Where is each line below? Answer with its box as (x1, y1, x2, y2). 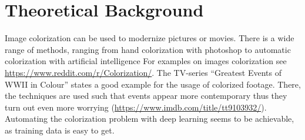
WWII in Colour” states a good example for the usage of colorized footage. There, (5, 78, 301, 90)
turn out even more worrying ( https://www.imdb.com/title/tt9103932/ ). (5, 101, 267, 113)
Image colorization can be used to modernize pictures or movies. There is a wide (5, 32, 294, 44)
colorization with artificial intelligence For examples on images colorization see (5, 55, 287, 67)
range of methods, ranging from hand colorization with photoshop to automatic (5, 43, 291, 55)
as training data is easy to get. (5, 124, 115, 136)
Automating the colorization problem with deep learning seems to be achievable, (5, 112, 294, 125)
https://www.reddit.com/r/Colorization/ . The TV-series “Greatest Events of (5, 66, 282, 78)
